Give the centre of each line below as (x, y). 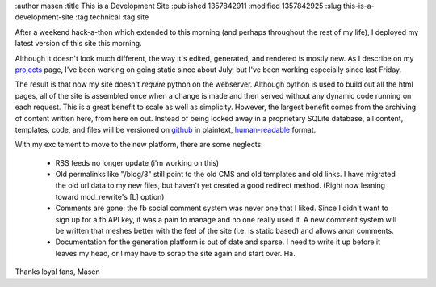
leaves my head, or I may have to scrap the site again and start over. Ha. (176, 253)
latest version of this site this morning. (78, 44)
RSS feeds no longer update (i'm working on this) (137, 162)
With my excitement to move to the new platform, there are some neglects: (139, 145)
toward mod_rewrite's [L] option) (110, 196)
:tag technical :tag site (112, 17)
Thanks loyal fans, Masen (57, 272)
